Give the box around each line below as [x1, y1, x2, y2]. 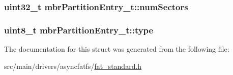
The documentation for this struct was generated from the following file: [4, 44, 229, 54]
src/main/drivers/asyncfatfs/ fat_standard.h [4, 60, 142, 71]
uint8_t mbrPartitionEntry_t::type [4, 23, 154, 36]
